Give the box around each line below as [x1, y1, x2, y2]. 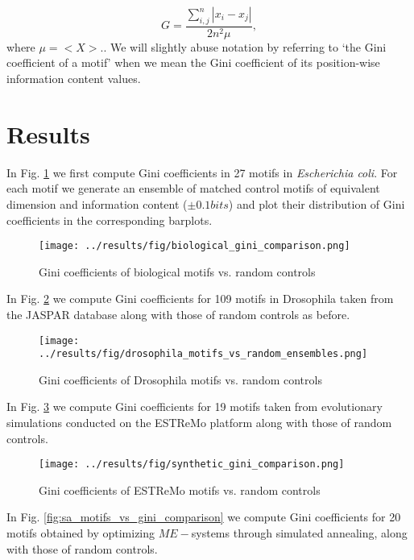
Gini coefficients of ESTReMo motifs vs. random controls [39, 481, 321, 498]
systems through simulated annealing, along [191, 525, 408, 541]
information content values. [6, 70, 141, 87]
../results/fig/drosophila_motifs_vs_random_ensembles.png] [39, 348, 368, 360]
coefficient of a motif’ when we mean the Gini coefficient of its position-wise [6, 54, 380, 71]
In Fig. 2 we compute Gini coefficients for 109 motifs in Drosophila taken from [6, 290, 394, 307]
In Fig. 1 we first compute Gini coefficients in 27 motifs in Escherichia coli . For [6, 164, 398, 180]
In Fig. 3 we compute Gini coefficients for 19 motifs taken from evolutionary [6, 398, 383, 415]
